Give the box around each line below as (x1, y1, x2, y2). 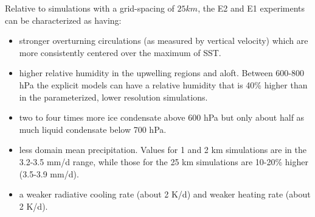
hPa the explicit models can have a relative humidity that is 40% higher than (19, 78, 308, 91)
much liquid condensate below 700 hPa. (19, 123, 167, 135)
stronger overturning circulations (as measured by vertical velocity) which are (19, 34, 308, 47)
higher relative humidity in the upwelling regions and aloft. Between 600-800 (19, 66, 305, 79)
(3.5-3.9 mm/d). (19, 167, 79, 180)
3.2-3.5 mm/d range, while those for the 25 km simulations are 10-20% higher (19, 155, 308, 168)
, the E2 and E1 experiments (198, 2, 305, 14)
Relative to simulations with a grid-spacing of (5, 2, 175, 14)
